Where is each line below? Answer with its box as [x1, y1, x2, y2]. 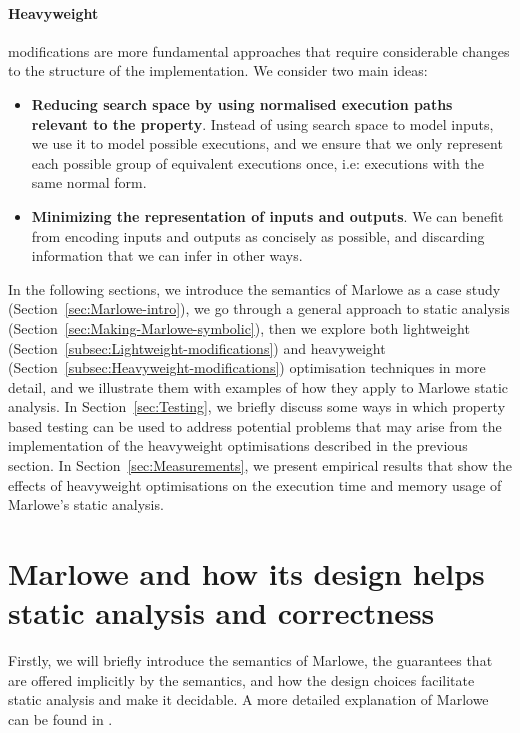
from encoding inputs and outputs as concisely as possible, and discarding [31, 225, 485, 246]
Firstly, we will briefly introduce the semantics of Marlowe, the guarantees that [8, 650, 493, 671]
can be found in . [8, 708, 113, 729]
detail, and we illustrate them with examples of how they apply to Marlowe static [8, 376, 509, 397]
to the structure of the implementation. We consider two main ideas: [8, 60, 428, 81]
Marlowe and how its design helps [8, 553, 485, 594]
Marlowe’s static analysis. [8, 494, 164, 515]
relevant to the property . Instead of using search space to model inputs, [31, 113, 494, 134]
